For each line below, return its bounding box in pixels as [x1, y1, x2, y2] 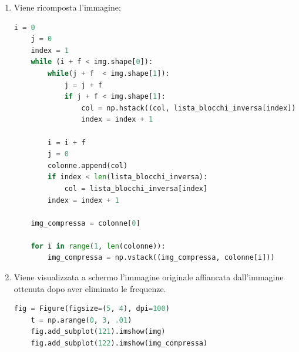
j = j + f [64, 81, 103, 89]
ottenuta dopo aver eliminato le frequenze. [14, 282, 166, 294]
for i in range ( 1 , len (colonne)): [31, 242, 166, 250]
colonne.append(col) [48, 161, 128, 170]
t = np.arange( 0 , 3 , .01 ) [31, 316, 132, 324]
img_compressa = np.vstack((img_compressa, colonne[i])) [48, 253, 275, 262]
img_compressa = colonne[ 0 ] [31, 219, 140, 227]
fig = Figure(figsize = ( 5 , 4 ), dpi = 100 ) [14, 304, 170, 313]
